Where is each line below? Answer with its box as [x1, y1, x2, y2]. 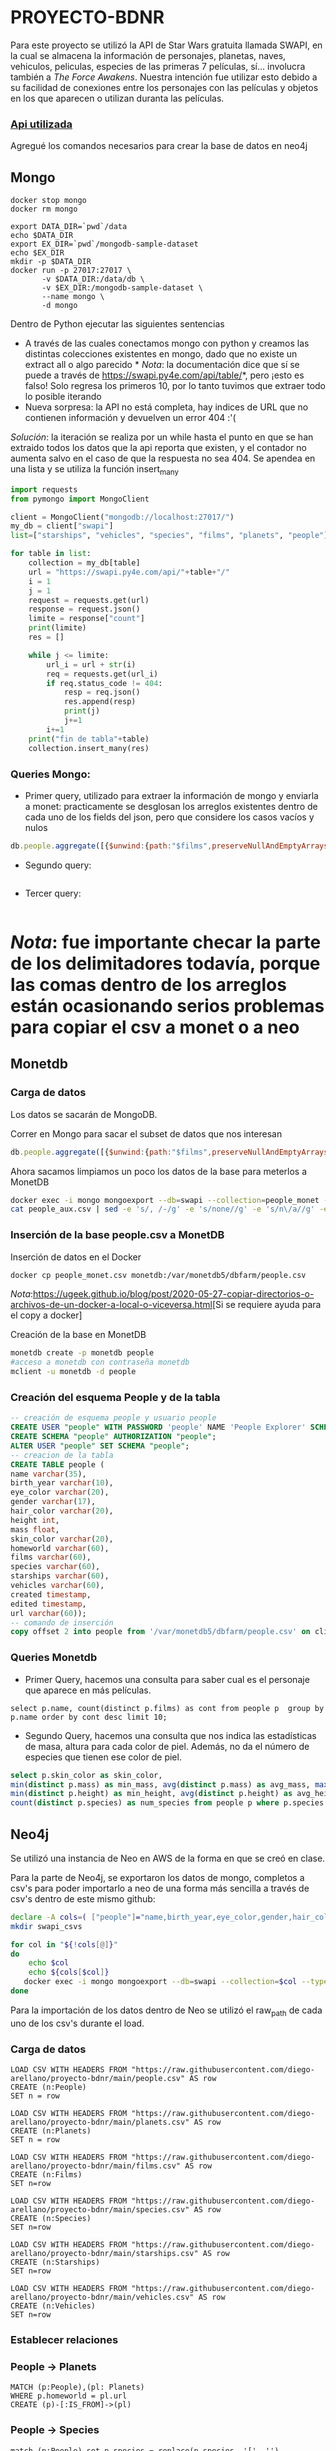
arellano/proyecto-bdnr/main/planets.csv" [10, 2117, 190, 2128]
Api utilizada [10, 117, 73, 131]
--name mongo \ [41, 292, 105, 302]
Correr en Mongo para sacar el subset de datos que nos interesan [10, 1127, 283, 1140]
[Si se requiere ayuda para [211, 1299, 322, 1311]
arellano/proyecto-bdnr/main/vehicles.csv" [10, 2292, 195, 2303]
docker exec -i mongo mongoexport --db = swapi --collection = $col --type [23, 1977, 329, 1987]
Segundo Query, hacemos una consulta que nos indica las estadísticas [24, 1729, 317, 1741]
